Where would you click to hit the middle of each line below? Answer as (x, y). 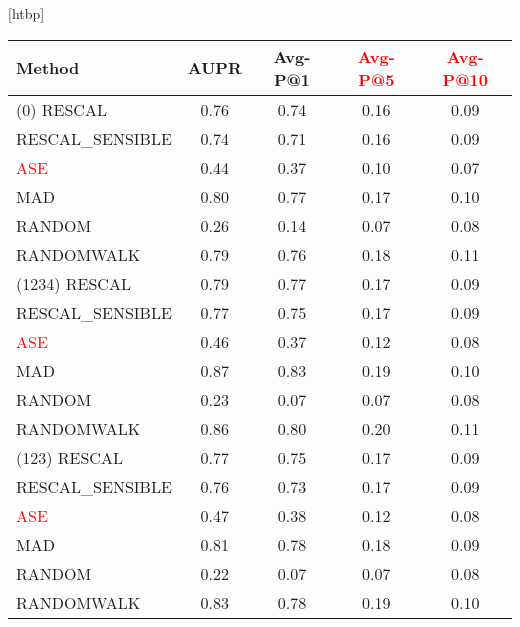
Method (48, 68)
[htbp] (26, 13)
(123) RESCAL (69, 457)
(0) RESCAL (61, 109)
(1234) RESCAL (73, 283)
